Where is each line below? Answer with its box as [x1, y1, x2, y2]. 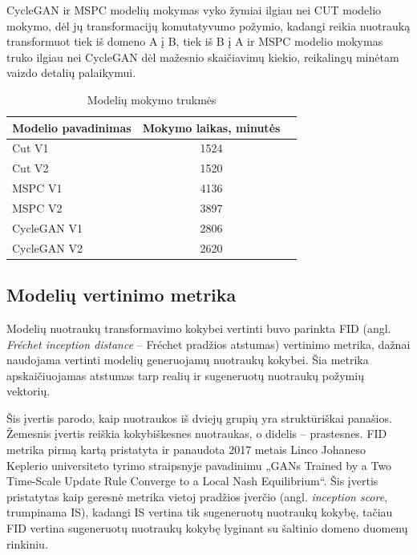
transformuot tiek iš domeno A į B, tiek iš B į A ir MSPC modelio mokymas [6, 33, 383, 50]
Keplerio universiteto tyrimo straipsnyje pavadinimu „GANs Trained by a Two [6, 456, 392, 473]
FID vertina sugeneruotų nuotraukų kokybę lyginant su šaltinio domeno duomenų [6, 520, 408, 537]
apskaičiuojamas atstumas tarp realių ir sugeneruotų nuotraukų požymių [6, 367, 364, 383]
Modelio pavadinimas [12, 119, 132, 136]
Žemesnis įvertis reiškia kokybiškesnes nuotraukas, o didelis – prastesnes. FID [6, 425, 387, 442]
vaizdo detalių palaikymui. [6, 64, 136, 81]
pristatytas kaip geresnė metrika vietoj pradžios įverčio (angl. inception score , [6, 488, 388, 504]
